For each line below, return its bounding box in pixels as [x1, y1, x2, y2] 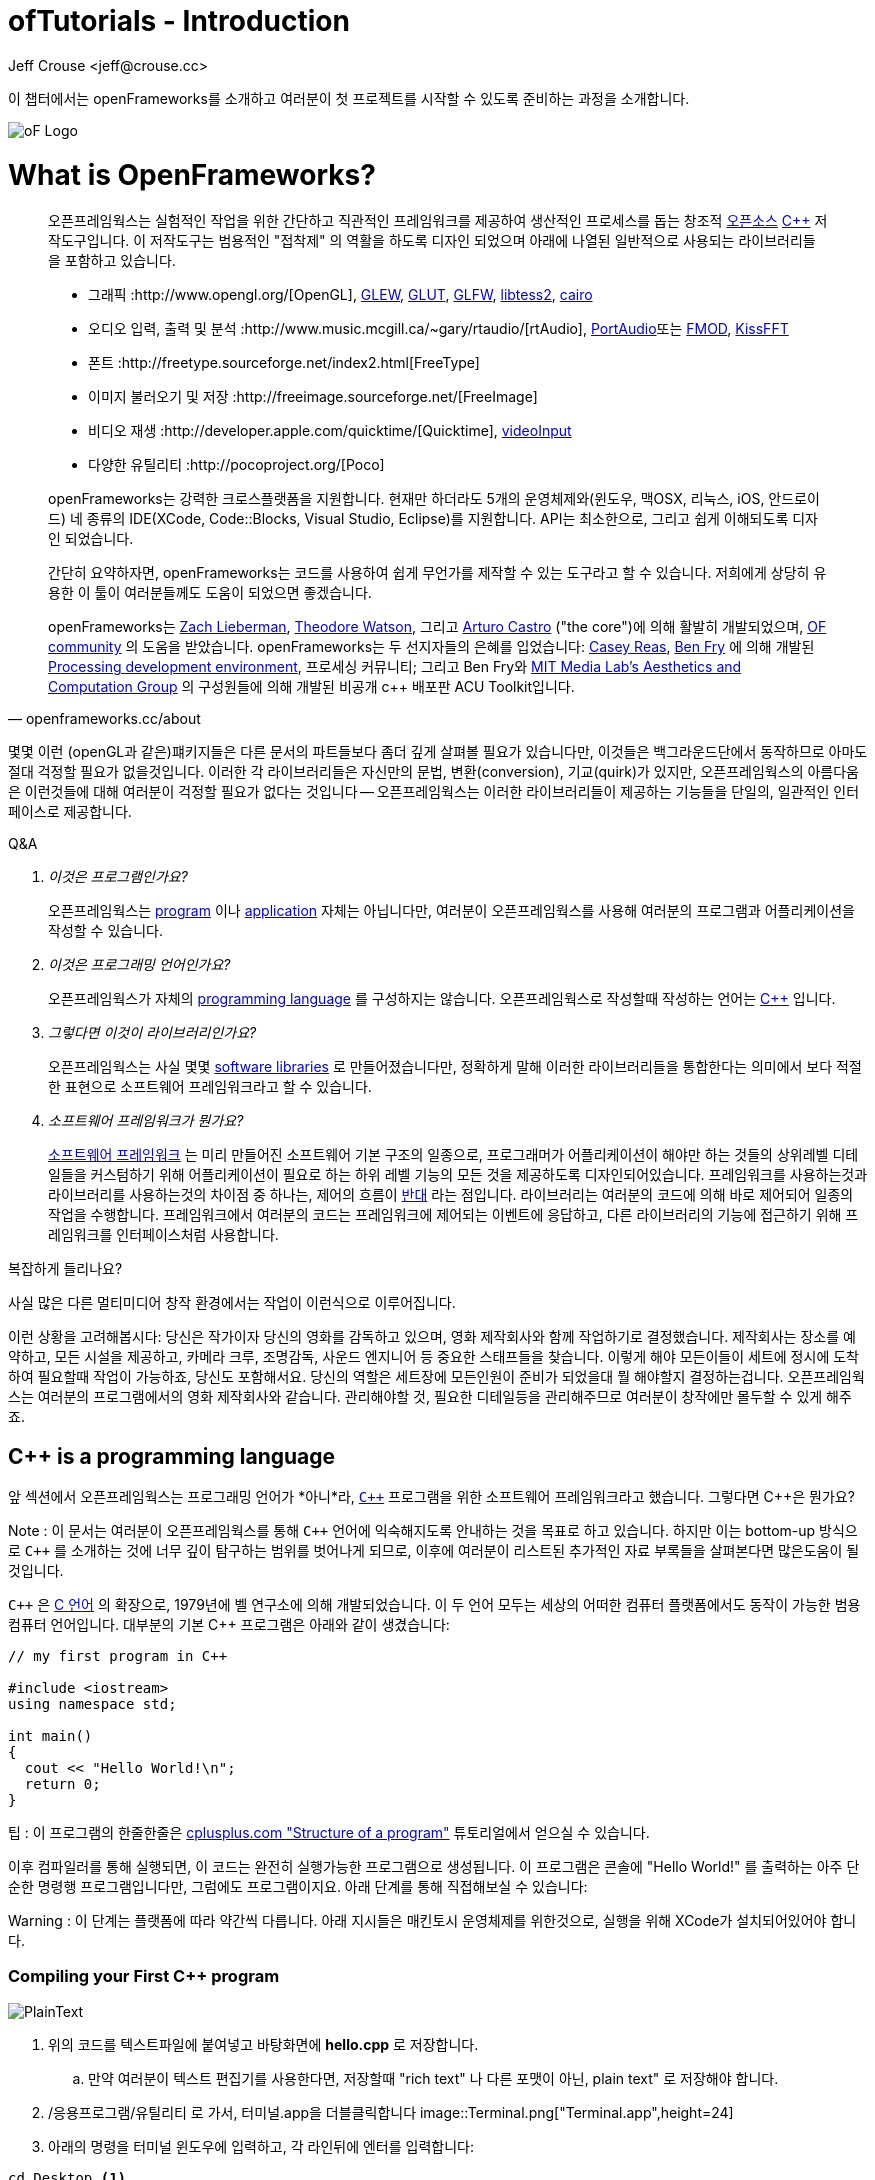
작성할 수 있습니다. [48, 922, 163, 940]
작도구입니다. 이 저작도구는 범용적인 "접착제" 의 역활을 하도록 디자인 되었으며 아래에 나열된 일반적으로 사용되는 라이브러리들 [48, 232, 816, 250]
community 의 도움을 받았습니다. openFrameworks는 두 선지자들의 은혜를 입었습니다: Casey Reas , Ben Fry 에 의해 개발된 [48, 638, 815, 656]
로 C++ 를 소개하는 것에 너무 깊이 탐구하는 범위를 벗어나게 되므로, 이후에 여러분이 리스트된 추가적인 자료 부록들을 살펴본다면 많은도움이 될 [8, 1542, 860, 1560]
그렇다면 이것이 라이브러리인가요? [48, 1024, 257, 1042]
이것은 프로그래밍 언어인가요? [48, 956, 231, 974]
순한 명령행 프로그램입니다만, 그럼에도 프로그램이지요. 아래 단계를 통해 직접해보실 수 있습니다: [8, 1878, 588, 1896]
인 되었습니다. [48, 530, 134, 548]
